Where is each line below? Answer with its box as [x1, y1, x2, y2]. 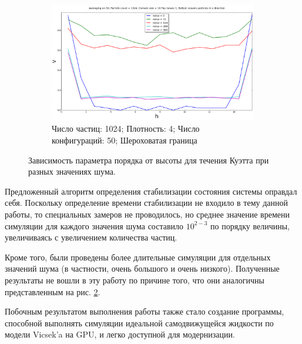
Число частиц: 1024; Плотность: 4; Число [52, 122, 200, 135]
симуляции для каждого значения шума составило [5, 219, 184, 232]
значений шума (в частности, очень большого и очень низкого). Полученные [5, 262, 280, 275]
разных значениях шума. [28, 165, 116, 178]
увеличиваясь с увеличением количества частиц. [5, 231, 177, 243]
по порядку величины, [210, 219, 290, 232]
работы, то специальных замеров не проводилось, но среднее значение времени [5, 208, 290, 221]
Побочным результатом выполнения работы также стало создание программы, [5, 305, 284, 318]
